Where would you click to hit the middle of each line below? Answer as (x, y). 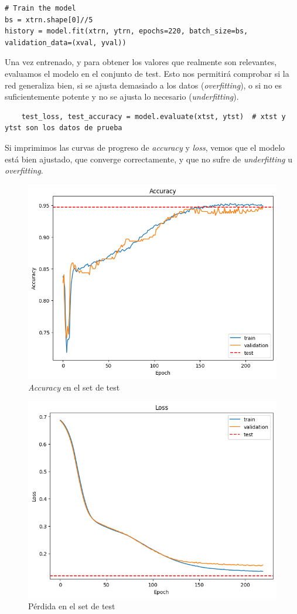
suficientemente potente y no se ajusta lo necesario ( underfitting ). (122, 96)
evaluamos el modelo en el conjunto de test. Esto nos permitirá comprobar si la (147, 73)
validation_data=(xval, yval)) (66, 43)
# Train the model (40, 8)
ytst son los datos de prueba (64, 128)
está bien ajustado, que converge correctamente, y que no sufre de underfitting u (149, 159)
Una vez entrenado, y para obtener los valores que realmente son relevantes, (141, 62)
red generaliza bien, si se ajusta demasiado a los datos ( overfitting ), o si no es (144, 85)
